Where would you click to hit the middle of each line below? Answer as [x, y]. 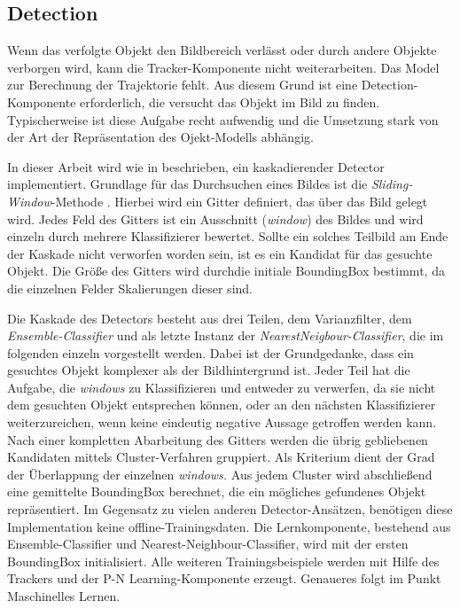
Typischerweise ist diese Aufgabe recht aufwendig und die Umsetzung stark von [223, 119]
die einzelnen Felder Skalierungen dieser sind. [130, 288]
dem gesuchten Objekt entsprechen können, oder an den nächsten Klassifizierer [222, 405]
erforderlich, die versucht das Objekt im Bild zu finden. [230, 101]
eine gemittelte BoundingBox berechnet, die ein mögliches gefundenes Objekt [217, 491]
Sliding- [392, 184]
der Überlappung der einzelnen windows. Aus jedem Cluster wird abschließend [220, 474]
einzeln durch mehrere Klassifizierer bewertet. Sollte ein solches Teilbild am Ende [228, 236]
